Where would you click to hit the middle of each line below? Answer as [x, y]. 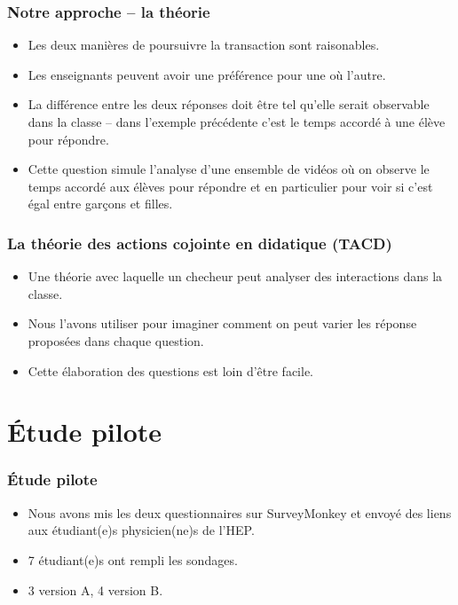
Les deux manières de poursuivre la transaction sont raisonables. [204, 45]
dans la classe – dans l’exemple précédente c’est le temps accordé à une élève [237, 122]
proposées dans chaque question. [116, 340]
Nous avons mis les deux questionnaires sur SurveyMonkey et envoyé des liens [240, 512]
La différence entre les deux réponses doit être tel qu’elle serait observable [229, 104]
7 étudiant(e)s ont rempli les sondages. [133, 559]
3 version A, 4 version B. [95, 589]
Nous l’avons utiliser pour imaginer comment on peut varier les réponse [222, 323]
